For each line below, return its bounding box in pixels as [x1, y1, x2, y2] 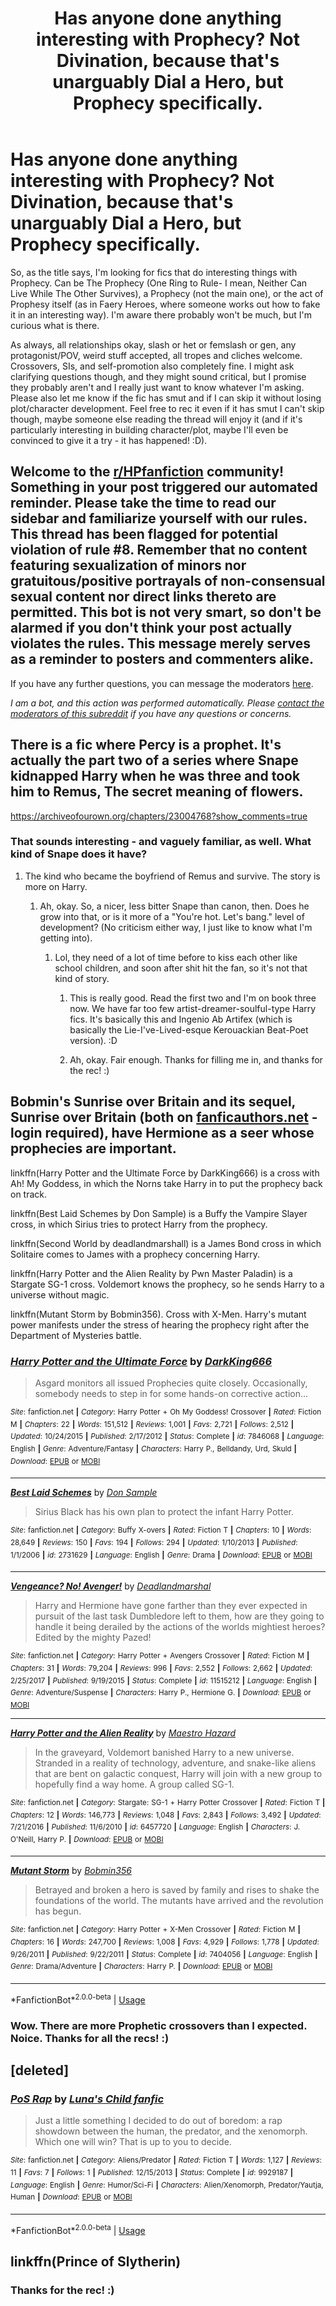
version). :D [69, 1034, 118, 1046]
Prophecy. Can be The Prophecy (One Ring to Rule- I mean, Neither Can [10, 277, 308, 289]
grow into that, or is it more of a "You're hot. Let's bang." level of [39, 910, 305, 922]
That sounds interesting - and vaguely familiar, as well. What [10, 835, 312, 849]
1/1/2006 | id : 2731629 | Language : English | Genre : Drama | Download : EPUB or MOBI [10, 1550, 313, 1560]
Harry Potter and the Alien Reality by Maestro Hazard [10, 1727, 237, 1739]
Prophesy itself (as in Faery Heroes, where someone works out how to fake [10, 298, 321, 310]
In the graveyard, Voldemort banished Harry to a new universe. [34, 1746, 295, 1758]
